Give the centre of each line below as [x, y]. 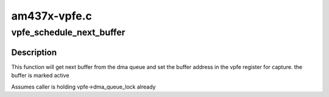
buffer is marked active [40, 76]
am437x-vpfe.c [52, 16]
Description [34, 52]
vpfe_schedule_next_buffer [68, 32]
